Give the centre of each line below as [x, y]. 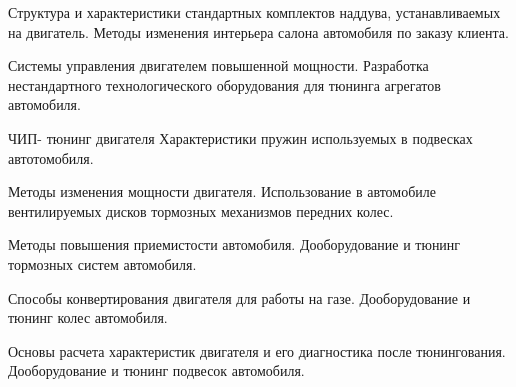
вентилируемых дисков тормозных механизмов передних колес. [201, 210]
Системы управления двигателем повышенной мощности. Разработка [218, 65]
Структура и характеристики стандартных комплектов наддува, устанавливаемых [254, 12]
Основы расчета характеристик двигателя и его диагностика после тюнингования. [257, 350]
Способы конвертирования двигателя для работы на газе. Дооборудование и [239, 297]
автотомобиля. [51, 157]
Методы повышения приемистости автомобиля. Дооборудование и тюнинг [234, 244]
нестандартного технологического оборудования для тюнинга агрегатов [224, 84]
